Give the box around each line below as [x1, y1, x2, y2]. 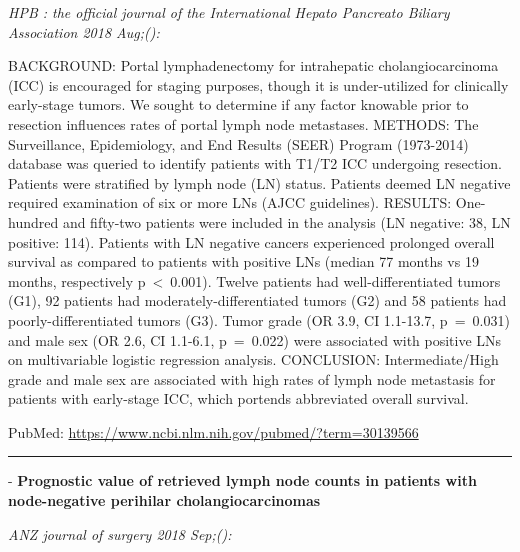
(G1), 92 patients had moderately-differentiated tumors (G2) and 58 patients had [8, 290, 507, 311]
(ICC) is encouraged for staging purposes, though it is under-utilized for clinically [8, 74, 509, 95]
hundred [8, 211, 59, 232]
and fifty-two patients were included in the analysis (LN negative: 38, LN [62, 211, 511, 232]
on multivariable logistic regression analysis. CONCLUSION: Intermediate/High [8, 349, 499, 370]
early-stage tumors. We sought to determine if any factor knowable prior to [8, 94, 469, 115]
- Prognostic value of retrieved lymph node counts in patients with [8, 470, 477, 491]
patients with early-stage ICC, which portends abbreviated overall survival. [8, 388, 469, 409]
